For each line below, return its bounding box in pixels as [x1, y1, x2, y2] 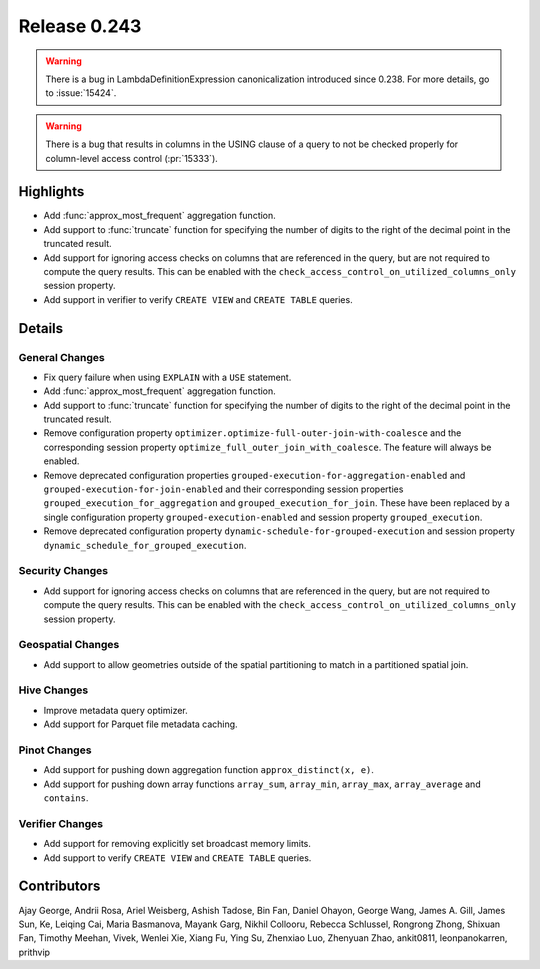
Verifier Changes [18, 816, 104, 830]
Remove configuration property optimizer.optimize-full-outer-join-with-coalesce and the [43, 427, 462, 439]
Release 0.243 [18, 15, 142, 37]
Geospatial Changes [18, 638, 120, 652]
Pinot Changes [18, 743, 92, 757]
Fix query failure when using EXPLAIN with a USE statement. [43, 371, 292, 383]
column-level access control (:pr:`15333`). [45, 152, 219, 164]
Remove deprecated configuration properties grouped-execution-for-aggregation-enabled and [43, 469, 466, 481]
